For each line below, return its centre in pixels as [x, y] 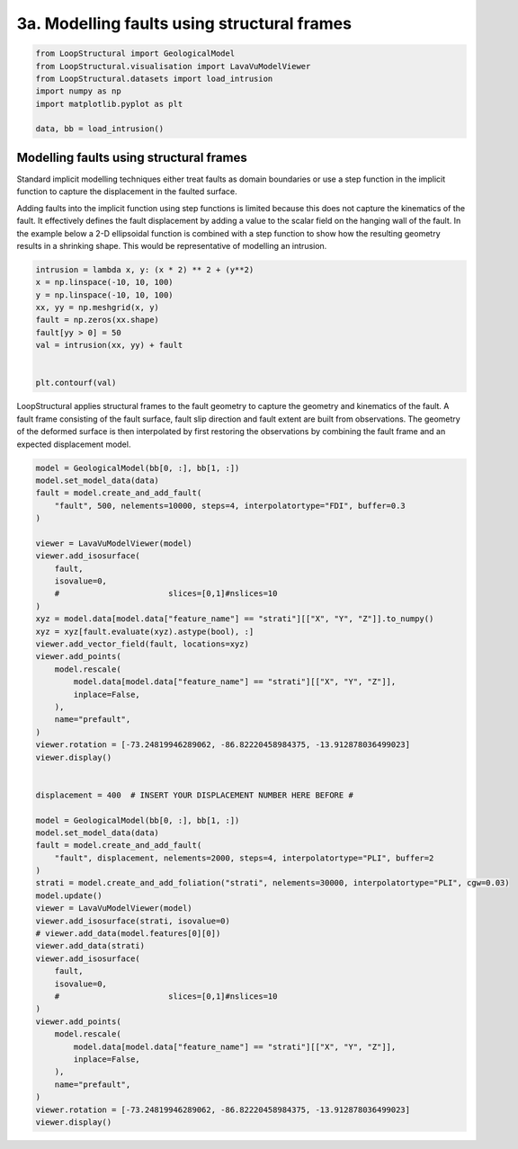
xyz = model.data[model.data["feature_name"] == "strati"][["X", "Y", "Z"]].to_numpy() [235, 619]
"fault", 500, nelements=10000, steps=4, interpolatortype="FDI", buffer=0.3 [230, 505]
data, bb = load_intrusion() [100, 129]
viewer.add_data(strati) [90, 946]
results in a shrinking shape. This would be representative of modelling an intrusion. [172, 245]
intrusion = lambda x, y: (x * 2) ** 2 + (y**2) [145, 269]
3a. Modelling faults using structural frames [184, 23]
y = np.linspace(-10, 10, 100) [105, 295]
